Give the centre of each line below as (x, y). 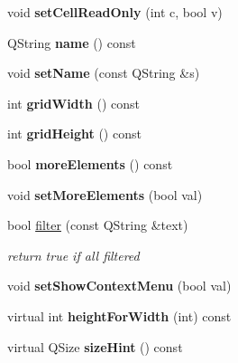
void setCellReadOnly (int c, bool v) (115, 12)
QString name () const (72, 42)
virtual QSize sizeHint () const (95, 346)
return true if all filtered (73, 255)
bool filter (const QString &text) (98, 225)
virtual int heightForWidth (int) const (119, 315)
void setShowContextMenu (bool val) (119, 286)
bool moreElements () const (90, 163)
